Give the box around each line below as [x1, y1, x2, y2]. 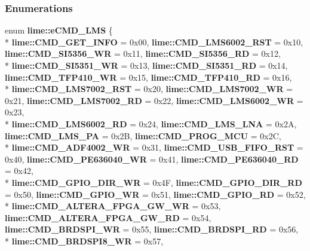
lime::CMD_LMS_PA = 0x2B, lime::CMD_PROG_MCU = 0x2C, [5, 129, 281, 142]
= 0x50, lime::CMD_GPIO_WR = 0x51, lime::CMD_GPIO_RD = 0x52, [5, 188, 306, 200]
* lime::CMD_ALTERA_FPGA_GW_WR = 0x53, [5, 200, 221, 212]
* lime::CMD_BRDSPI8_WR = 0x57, [5, 234, 164, 247]
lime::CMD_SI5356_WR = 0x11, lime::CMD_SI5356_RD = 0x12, [5, 47, 281, 60]
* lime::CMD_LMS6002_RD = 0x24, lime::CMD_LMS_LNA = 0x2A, [5, 117, 297, 130]
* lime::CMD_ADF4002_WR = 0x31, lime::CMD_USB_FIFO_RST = [5, 141, 303, 154]
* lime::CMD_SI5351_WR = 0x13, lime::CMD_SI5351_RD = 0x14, [5, 59, 288, 71]
